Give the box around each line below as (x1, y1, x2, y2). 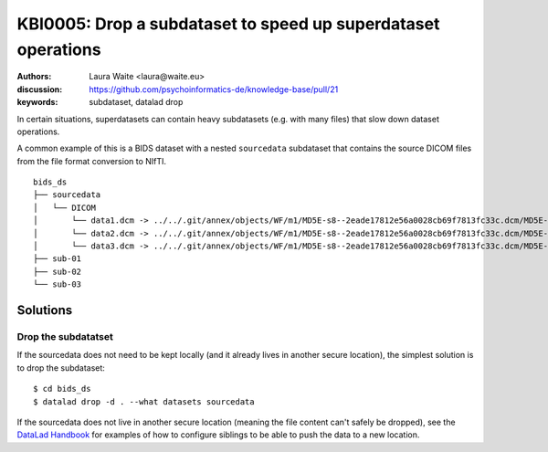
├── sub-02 (33, 266, 82, 277)
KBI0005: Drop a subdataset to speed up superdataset (16, 14, 440, 34)
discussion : (16, 83, 63, 95)
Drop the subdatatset (16, 330, 113, 342)
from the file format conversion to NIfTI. (16, 155, 167, 166)
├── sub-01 (33, 254, 82, 264)
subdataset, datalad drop (89, 97, 184, 108)
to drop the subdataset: (16, 362, 105, 373)
